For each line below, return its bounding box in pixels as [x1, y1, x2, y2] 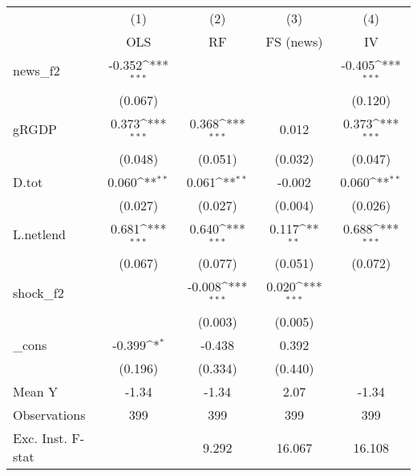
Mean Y [13, 382, 59, 401]
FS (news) [265, 32, 323, 51]
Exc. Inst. [13, 429, 67, 448]
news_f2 [13, 61, 60, 80]
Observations [13, 405, 86, 425]
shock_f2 [13, 283, 64, 302]
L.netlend [13, 224, 67, 243]
